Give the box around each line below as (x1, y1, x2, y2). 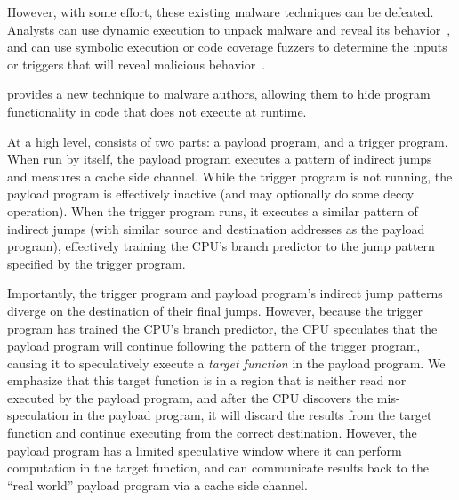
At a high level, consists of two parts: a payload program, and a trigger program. (7, 132, 448, 150)
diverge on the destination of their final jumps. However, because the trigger (7, 301, 423, 319)
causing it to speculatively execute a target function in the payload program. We (7, 353, 446, 372)
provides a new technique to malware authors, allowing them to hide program (7, 85, 431, 103)
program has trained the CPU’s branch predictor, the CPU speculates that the (7, 319, 438, 337)
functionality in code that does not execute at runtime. (7, 101, 307, 120)
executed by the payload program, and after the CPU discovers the (7, 388, 374, 407)
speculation (7, 406, 68, 424)
